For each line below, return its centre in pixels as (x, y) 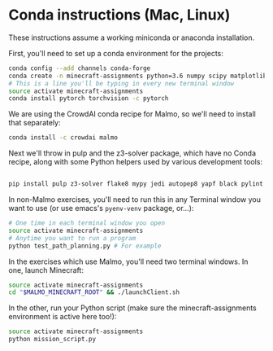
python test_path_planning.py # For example (85, 246)
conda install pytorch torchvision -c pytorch (89, 99)
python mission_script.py (52, 340)
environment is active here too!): (63, 317)
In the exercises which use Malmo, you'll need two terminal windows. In (128, 261)
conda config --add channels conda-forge (80, 68)
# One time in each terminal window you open (87, 223)
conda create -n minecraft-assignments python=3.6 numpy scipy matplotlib (138, 76)
